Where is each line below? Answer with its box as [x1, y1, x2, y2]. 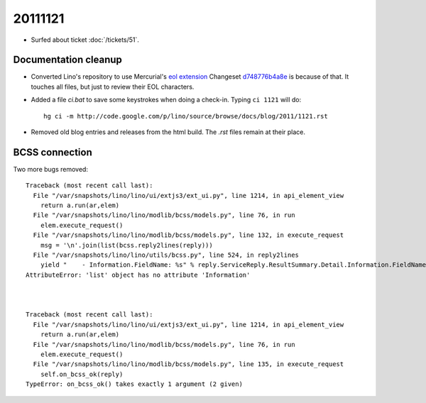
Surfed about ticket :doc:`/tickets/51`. [31, 35, 140, 44]
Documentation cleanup [13, 54, 122, 66]
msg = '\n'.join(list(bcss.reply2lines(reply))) [40, 241, 213, 249]
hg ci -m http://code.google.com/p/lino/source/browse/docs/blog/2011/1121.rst [43, 112, 328, 120]
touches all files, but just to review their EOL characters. [31, 82, 195, 91]
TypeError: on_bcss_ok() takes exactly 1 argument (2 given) [26, 380, 243, 388]
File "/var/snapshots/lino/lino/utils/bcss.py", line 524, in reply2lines [33, 251, 300, 259]
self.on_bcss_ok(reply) [40, 370, 124, 378]
